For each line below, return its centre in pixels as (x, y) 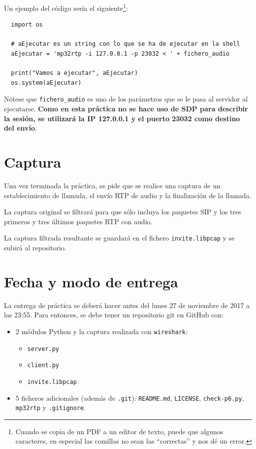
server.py (43, 349)
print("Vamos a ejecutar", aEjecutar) (75, 73)
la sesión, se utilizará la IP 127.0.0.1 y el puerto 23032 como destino (122, 118)
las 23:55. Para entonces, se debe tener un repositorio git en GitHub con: (114, 315)
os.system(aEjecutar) (46, 83)
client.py (43, 365)
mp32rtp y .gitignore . (51, 407)
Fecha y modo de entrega (91, 281)
